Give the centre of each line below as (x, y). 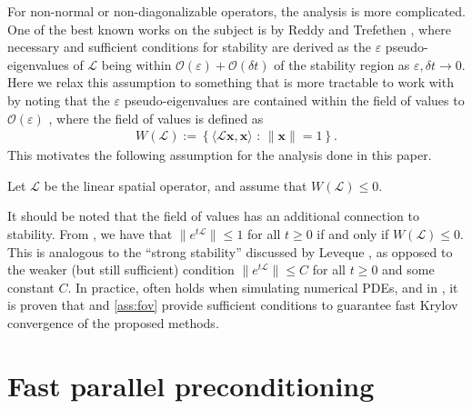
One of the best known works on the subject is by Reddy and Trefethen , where (229, 29)
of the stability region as (342, 64)
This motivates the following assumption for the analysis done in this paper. (220, 155)
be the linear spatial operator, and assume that (176, 185)
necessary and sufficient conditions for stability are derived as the (189, 47)
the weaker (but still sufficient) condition (121, 269)
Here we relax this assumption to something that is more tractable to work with (231, 82)
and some (408, 269)
